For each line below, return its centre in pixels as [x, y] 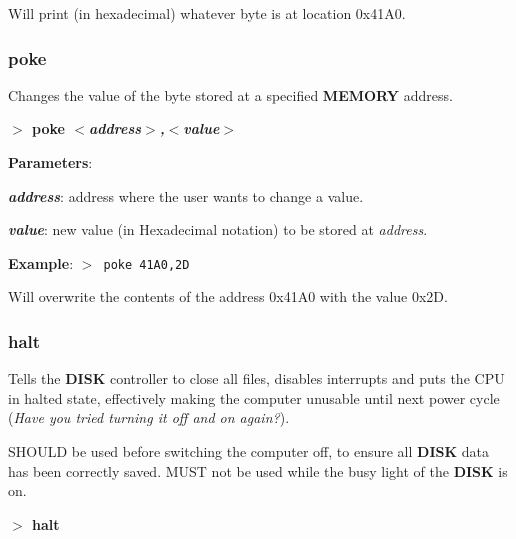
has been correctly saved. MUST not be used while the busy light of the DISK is [258, 470]
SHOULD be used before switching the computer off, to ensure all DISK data [248, 451]
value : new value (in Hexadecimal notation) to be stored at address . [218, 229]
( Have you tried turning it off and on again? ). [149, 417]
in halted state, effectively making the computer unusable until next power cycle [254, 397]
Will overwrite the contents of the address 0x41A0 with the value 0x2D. [228, 296]
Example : [41, 262]
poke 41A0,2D [146, 264]
